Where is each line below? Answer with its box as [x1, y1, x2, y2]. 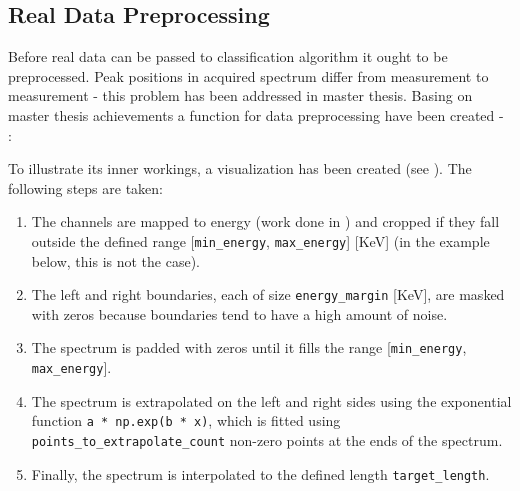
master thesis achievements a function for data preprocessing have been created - [8, 104, 504, 125]
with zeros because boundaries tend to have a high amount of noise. [31, 303, 448, 324]
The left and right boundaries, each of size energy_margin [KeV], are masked [31, 284, 505, 305]
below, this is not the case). [31, 250, 201, 271]
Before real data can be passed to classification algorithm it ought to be [8, 46, 448, 67]
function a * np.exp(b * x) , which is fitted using [31, 410, 341, 431]
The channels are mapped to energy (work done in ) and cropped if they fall [31, 211, 500, 232]
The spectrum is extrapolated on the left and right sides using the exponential [31, 390, 512, 411]
